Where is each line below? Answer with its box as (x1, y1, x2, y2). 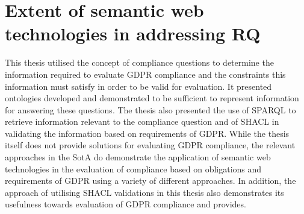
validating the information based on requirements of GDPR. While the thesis (5, 127, 290, 139)
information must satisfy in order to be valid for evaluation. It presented (5, 80, 272, 92)
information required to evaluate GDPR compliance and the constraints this (5, 68, 286, 80)
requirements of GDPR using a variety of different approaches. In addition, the (5, 174, 296, 187)
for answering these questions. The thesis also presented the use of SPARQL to (5, 103, 296, 116)
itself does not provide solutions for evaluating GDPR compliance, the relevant (5, 139, 296, 151)
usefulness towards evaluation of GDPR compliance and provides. (5, 198, 246, 210)
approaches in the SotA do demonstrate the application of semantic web (5, 151, 271, 163)
